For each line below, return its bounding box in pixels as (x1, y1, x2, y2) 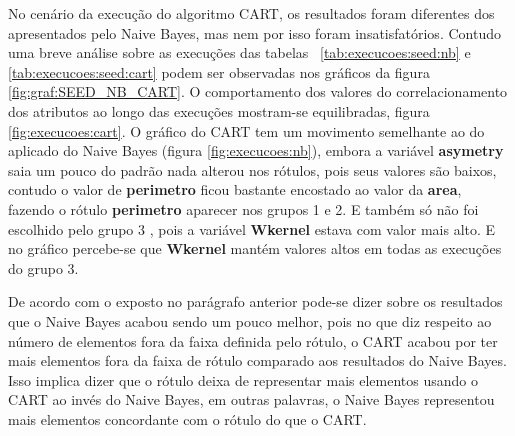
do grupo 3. (8, 257, 79, 278)
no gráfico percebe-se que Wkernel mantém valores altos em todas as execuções (8, 238, 502, 259)
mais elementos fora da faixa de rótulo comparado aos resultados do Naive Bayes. (8, 350, 507, 371)
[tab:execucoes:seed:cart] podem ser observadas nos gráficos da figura (8, 61, 430, 82)
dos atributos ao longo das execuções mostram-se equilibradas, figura (8, 100, 430, 121)
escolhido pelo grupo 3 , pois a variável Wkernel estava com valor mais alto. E (8, 218, 496, 239)
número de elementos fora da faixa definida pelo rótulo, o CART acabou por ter (8, 330, 498, 351)
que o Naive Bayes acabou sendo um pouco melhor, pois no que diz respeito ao (8, 310, 492, 331)
